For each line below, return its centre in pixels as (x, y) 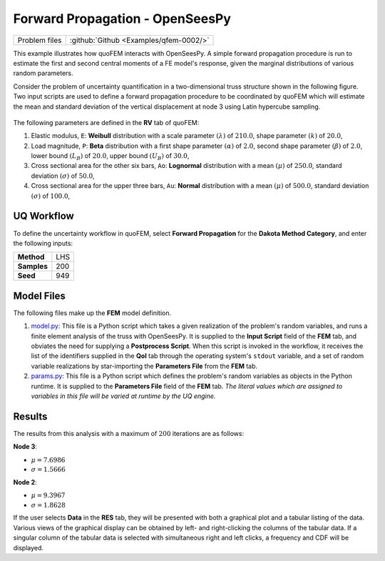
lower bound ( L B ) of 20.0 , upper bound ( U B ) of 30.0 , (110, 157)
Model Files (39, 296)
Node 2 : (25, 482)
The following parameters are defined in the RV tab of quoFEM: (106, 122)
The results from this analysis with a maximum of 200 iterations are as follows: (129, 433)
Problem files (40, 40)
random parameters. (43, 73)
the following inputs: (43, 243)
